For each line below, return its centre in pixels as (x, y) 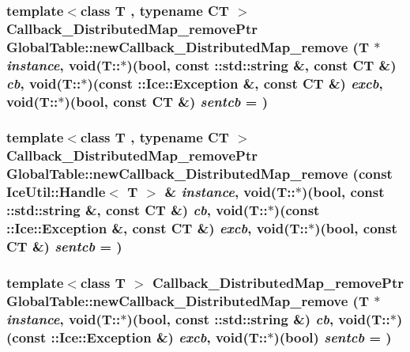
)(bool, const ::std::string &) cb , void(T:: (258, 318)
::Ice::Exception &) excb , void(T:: (159, 337)
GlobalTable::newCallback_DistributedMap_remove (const (199, 174)
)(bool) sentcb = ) (333, 337)
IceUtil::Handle (56, 192)
